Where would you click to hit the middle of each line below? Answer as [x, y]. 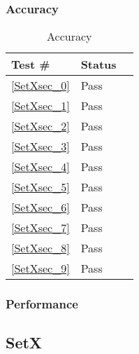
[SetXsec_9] [41, 268]
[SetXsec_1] [41, 106]
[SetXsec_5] [41, 187]
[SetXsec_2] [41, 126]
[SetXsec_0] [41, 86]
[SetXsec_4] [41, 167]
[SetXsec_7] [41, 228]
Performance [42, 304]
